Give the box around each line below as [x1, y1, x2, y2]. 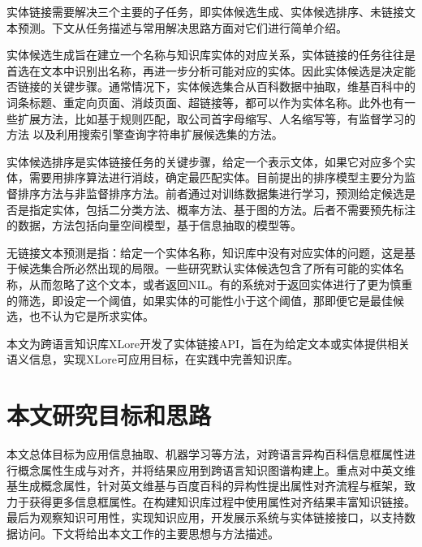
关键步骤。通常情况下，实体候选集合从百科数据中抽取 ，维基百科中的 [51, 78, 416, 95]
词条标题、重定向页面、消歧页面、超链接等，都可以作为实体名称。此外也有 [6, 93, 404, 110]
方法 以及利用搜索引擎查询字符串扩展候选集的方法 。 [6, 126, 283, 143]
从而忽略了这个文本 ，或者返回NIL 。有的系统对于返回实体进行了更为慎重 [28, 275, 413, 292]
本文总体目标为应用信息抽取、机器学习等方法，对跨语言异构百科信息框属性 [6, 446, 404, 462]
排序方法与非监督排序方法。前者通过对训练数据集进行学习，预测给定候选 [17, 184, 404, 201]
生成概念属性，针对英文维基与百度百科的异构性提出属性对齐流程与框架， [17, 477, 404, 494]
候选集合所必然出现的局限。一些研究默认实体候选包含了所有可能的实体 [17, 260, 393, 277]
